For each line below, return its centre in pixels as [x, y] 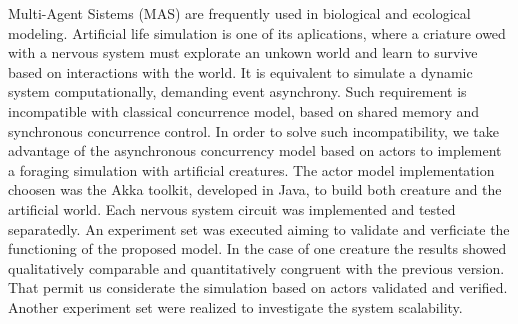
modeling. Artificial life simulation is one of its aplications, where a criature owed [257, 32]
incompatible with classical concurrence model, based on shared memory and [244, 110]
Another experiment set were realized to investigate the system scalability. [235, 306]
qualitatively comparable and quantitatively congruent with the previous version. [256, 267]
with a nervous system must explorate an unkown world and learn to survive [243, 52]
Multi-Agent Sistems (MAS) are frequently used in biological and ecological [239, 13]
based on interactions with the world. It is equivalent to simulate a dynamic [240, 71]
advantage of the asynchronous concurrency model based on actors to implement [255, 150]
